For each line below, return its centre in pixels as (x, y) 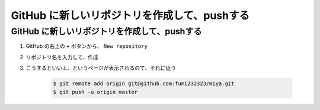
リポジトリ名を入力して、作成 (62, 57)
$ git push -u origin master (95, 92)
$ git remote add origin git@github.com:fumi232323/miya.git (144, 84)
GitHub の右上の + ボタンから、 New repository (87, 46)
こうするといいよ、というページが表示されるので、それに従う (101, 68)
